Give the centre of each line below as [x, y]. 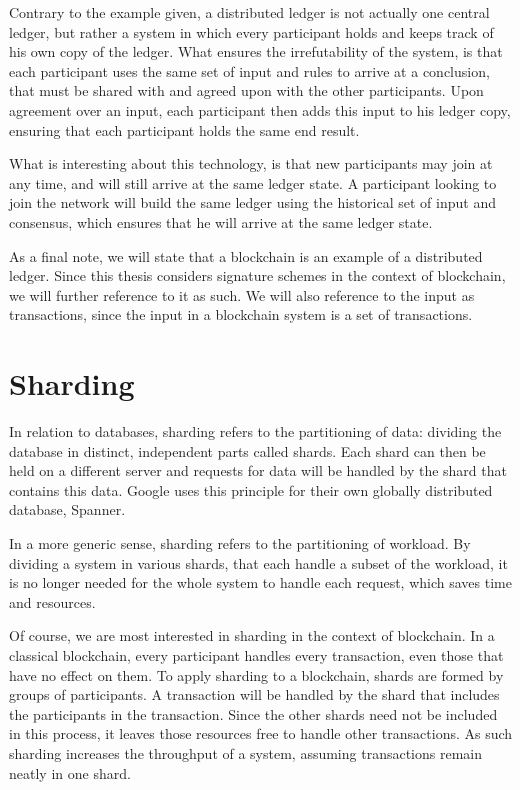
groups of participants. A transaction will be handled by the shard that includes [254, 694]
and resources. [52, 601]
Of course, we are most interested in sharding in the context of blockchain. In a [252, 635]
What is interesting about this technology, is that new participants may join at [251, 163]
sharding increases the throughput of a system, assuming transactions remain [246, 752]
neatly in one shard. [70, 772]
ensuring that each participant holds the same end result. [184, 129]
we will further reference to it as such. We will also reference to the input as [242, 294]
